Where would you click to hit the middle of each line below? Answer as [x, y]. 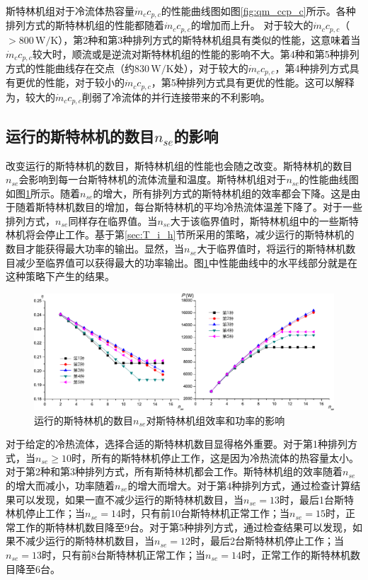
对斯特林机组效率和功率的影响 [215, 420]
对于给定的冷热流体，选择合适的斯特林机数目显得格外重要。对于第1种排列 [177, 444]
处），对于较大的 [211, 68]
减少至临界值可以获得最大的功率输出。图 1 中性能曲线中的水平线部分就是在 [186, 262]
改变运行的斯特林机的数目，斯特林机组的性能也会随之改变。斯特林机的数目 [179, 165]
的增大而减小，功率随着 [60, 486]
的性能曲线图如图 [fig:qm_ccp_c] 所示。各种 [258, 11]
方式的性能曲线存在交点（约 [70, 68]
